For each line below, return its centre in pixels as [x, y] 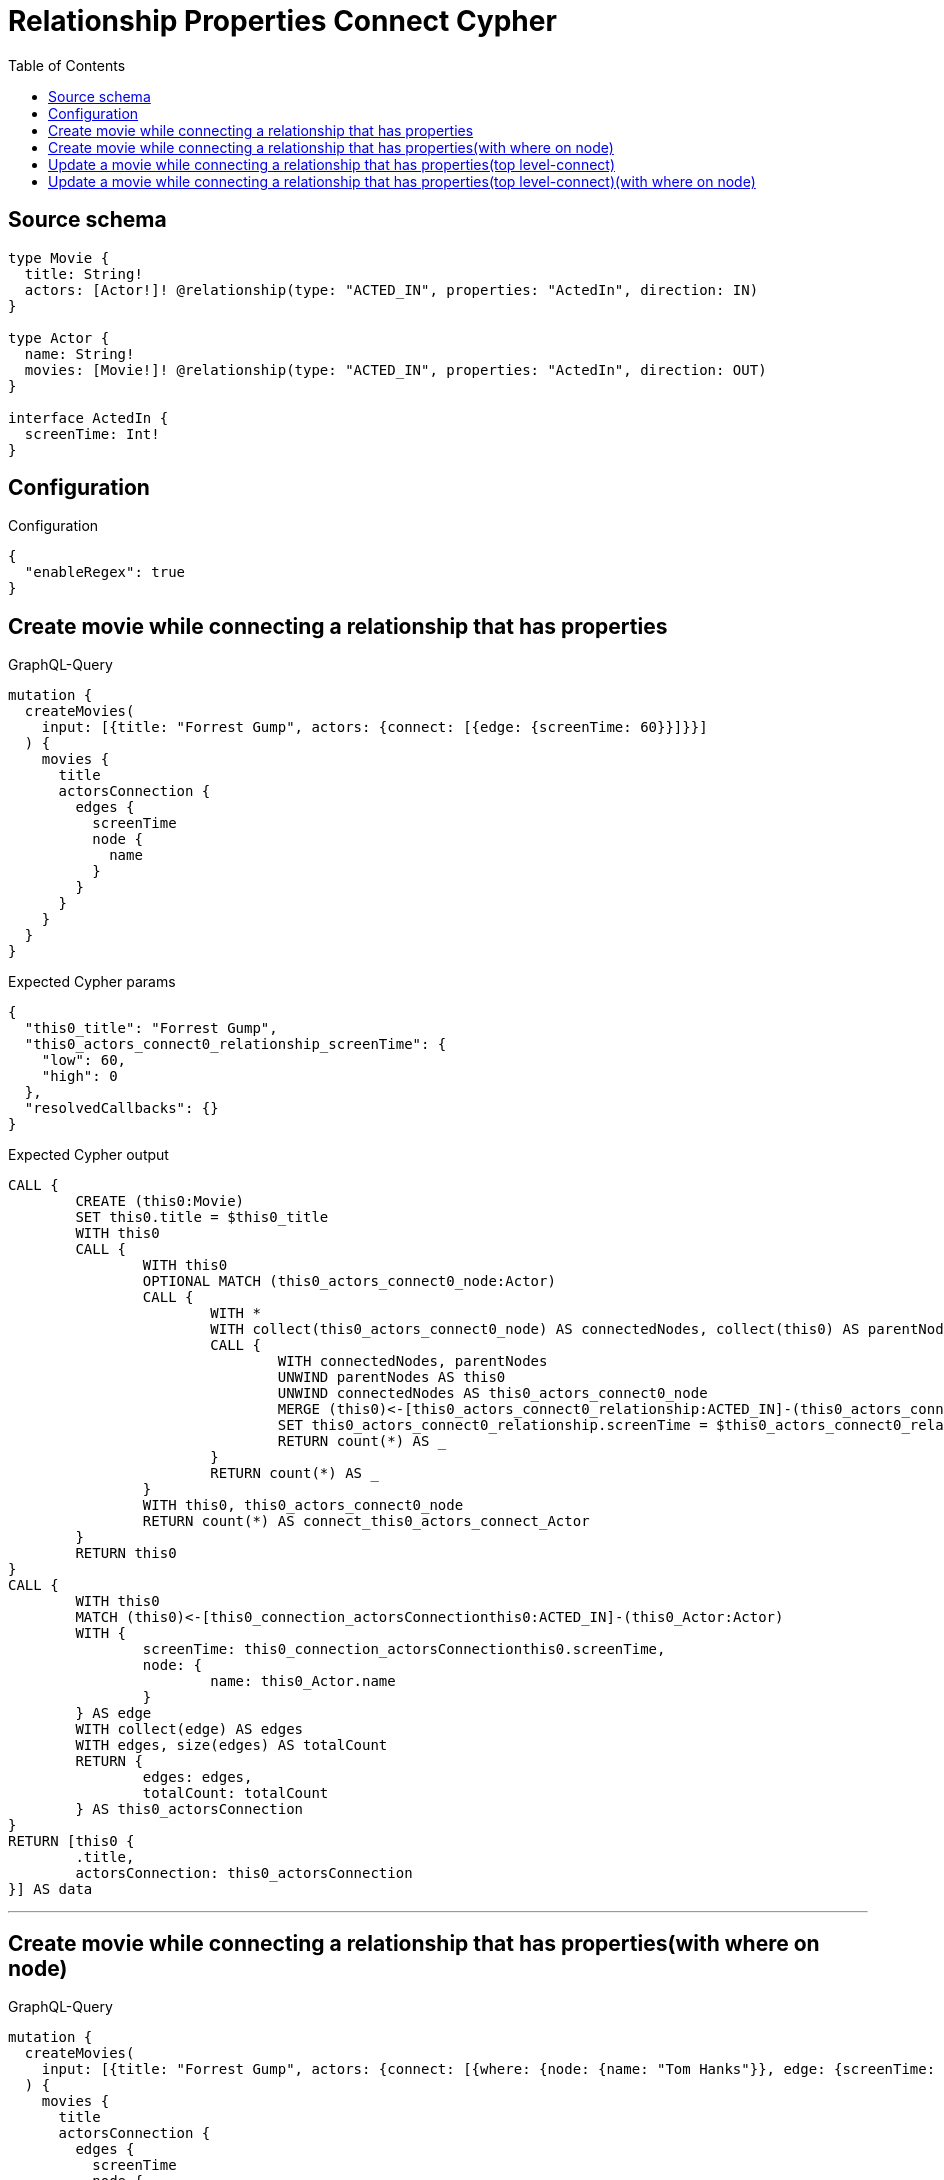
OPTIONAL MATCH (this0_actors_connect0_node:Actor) [349, 1281]
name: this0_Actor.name [303, 1681]
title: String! [83, 273]
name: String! [79, 353]
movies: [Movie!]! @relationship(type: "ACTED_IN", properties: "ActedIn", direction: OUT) [395, 369]
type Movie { [59, 257]
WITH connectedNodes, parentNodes [412, 1361]
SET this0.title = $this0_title [202, 1217]
